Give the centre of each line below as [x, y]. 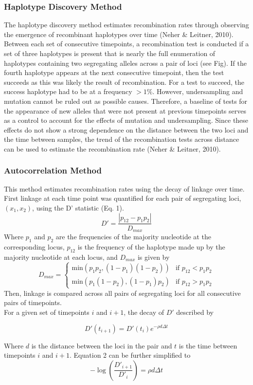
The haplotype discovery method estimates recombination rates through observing [126, 25]
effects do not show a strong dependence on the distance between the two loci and [126, 129]
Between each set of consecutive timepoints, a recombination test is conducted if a [126, 44]
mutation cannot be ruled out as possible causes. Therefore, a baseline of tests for [126, 101]
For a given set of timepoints [47, 312]
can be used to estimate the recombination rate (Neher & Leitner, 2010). [112, 148]
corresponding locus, [34, 246]
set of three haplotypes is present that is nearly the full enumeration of [110, 53]
